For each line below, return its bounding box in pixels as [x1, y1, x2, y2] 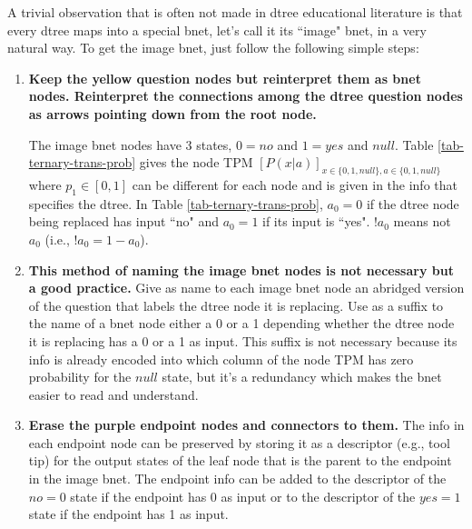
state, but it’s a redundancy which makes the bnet [162, 367, 442, 386]
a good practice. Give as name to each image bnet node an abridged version [28, 278, 465, 297]
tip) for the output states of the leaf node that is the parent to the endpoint [28, 451, 452, 470]
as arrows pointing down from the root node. [28, 104, 317, 123]
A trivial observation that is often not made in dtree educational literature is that [7, 3, 463, 21]
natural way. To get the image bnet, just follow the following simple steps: [7, 38, 419, 57]
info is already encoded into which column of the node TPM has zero [28, 349, 414, 368]
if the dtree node [366, 194, 459, 213]
